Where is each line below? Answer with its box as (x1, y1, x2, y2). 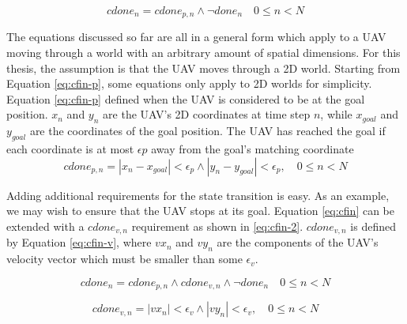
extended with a (6, 217, 85, 234)
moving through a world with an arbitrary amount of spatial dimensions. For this (6, 44, 401, 61)
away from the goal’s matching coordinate (151, 141, 354, 157)
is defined (350, 217, 396, 234)
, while (320, 106, 352, 122)
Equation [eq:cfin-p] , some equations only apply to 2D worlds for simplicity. (6, 75, 372, 92)
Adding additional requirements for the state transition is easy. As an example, (6, 186, 390, 203)
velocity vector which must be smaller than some (6, 251, 243, 267)
